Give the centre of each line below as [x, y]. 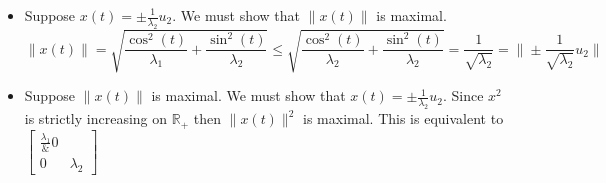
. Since [463, 95]
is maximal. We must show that [248, 95]
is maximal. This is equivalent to [403, 118]
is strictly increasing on [96, 118]
